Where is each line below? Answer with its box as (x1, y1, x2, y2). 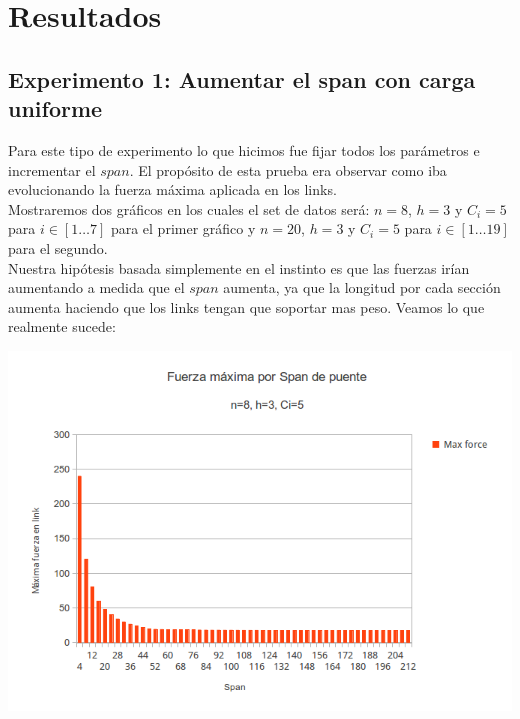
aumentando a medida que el (8, 277, 185, 298)
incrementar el (8, 159, 96, 180)
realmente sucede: (8, 316, 116, 337)
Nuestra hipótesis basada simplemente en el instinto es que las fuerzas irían (8, 257, 470, 278)
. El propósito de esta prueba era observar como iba (129, 159, 447, 180)
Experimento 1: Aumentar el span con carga (8, 63, 476, 94)
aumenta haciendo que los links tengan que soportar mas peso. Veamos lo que (8, 296, 485, 317)
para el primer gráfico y (110, 218, 256, 239)
